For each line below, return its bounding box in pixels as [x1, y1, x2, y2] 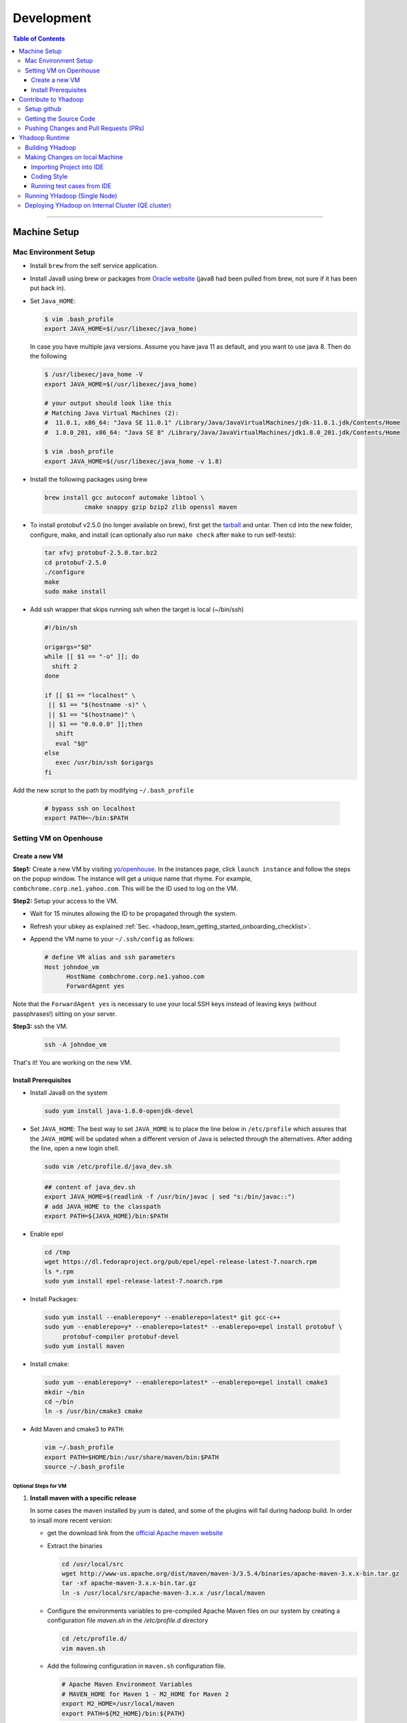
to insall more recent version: [30, 1516, 113, 1525]
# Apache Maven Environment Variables [61, 1680, 193, 1689]
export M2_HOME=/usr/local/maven [61, 1700, 175, 1708]
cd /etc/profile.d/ [61, 1635, 127, 1643]
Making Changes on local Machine [25, 153, 123, 161]
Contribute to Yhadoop [19, 95, 84, 103]
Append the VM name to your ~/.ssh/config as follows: [30, 935, 195, 944]
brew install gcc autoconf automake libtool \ [44, 493, 205, 501]
